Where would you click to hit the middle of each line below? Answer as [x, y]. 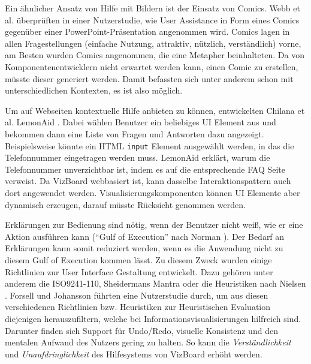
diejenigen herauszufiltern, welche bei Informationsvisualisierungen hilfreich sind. [153, 318]
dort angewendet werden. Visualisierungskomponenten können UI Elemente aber [153, 192]
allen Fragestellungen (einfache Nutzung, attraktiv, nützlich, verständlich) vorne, [153, 43]
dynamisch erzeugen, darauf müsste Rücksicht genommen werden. [125, 204]
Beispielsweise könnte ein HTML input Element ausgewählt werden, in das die [150, 145]
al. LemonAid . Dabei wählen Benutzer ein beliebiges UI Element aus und [141, 122]
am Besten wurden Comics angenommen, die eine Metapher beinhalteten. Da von [155, 55]
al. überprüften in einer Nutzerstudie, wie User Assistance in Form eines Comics [152, 19]
